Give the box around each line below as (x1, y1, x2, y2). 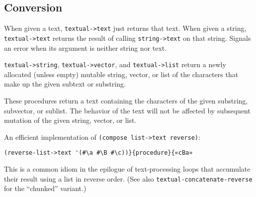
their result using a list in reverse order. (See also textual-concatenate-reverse (4, 173, 253, 184)
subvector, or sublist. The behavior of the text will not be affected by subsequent (4, 105, 251, 115)
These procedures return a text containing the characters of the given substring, (4, 95, 248, 105)
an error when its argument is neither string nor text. (4, 42, 167, 53)
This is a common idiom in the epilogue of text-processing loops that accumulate (4, 164, 251, 174)
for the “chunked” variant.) (4, 183, 86, 194)
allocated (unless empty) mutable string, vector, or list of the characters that (4, 69, 239, 79)
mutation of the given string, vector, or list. (4, 115, 137, 125)
